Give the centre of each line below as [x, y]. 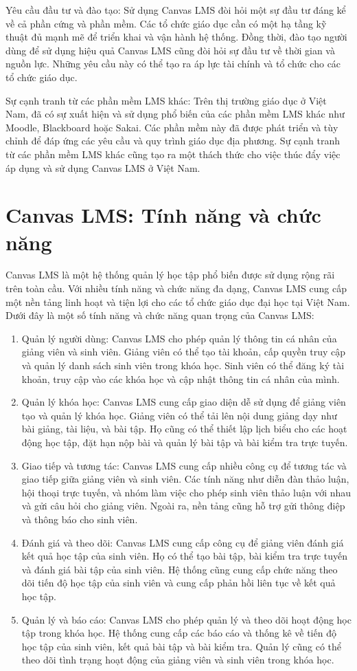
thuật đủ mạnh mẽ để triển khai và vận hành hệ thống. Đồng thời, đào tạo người [176, 37]
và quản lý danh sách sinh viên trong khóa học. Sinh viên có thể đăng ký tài [183, 365]
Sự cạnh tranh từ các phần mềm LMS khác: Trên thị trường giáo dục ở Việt [166, 100]
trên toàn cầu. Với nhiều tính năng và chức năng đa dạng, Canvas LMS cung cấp [176, 288]
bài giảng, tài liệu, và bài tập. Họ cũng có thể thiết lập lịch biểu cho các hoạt [184, 429]
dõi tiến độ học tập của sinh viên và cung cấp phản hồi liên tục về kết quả [178, 583]
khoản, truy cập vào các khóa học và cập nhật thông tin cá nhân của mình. [181, 378]
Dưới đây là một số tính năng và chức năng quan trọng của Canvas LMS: [160, 315]
